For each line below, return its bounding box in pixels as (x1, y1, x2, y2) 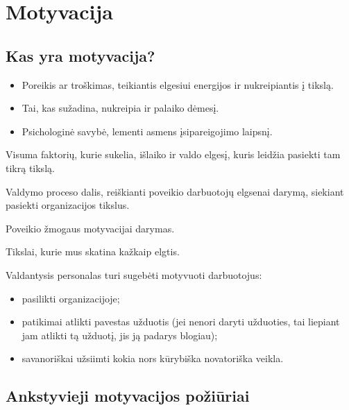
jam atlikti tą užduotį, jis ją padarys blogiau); (22, 327, 218, 342)
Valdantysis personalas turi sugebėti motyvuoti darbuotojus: (6, 267, 262, 282)
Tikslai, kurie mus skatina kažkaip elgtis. (6, 244, 180, 259)
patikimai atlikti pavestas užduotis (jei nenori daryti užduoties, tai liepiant (22, 314, 340, 329)
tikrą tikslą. (6, 160, 55, 175)
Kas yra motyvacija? (6, 44, 155, 66)
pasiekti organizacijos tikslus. (6, 198, 130, 212)
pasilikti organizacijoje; (22, 291, 120, 305)
